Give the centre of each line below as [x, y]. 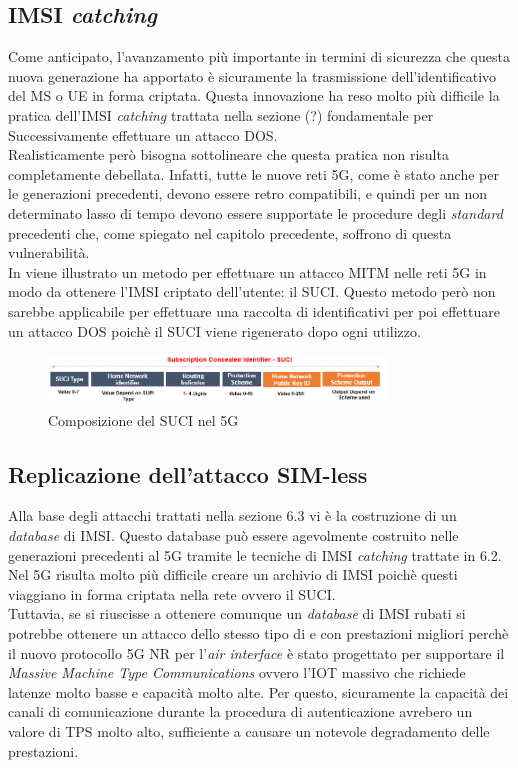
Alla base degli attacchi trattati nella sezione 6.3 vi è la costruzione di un [232, 515]
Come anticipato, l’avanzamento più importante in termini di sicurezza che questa [259, 56]
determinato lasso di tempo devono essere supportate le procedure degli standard [255, 212]
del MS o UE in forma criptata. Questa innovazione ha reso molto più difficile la [254, 95]
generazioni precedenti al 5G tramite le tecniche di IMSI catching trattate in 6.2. [255, 554]
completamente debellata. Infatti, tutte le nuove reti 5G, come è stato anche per [253, 173]
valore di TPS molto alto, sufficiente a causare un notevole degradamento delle [249, 730]
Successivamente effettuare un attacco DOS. [143, 134]
